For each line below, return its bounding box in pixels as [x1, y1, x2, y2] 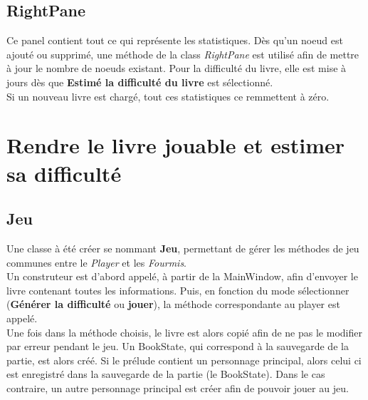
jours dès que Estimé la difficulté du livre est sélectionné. [6, 74, 273, 89]
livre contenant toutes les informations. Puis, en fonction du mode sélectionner [6, 282, 349, 297]
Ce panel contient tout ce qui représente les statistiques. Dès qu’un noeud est [6, 33, 343, 48]
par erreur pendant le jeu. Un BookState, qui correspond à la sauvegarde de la [6, 339, 349, 354]
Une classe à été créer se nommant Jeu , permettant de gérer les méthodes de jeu [6, 240, 359, 255]
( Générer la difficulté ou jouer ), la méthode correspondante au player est [6, 297, 340, 312]
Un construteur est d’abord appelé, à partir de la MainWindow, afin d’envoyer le [6, 269, 358, 284]
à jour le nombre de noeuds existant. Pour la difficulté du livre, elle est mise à [6, 61, 347, 76]
